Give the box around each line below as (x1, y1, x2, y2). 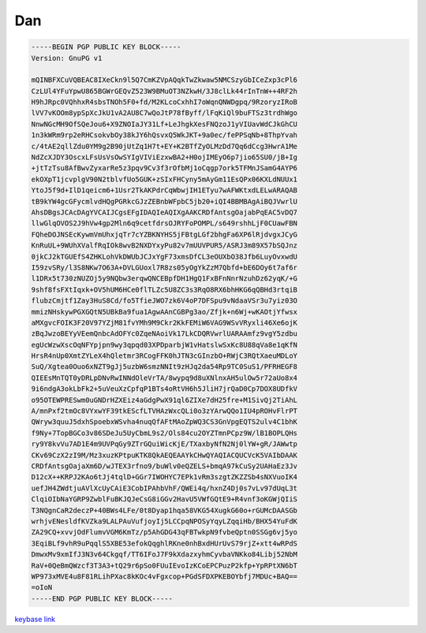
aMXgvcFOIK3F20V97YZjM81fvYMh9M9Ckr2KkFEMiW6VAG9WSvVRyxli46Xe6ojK (31, 318, 298, 327)
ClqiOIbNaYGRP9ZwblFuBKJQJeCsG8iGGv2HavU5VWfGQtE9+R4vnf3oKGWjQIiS (31, 495, 298, 504)
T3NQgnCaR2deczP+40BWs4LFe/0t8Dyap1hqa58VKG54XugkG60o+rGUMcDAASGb (31, 505, 298, 515)
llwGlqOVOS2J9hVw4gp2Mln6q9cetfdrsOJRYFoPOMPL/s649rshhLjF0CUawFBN (31, 219, 298, 228)
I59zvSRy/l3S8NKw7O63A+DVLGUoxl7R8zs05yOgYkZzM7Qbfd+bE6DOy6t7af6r (31, 263, 298, 272)
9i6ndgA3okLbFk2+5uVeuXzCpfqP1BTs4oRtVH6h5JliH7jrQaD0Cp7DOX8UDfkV (31, 385, 298, 393)
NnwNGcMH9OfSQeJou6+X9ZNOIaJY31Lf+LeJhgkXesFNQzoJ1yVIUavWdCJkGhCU (31, 119, 298, 128)
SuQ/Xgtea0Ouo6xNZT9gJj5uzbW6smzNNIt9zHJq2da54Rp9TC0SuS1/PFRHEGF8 (31, 363, 298, 371)
